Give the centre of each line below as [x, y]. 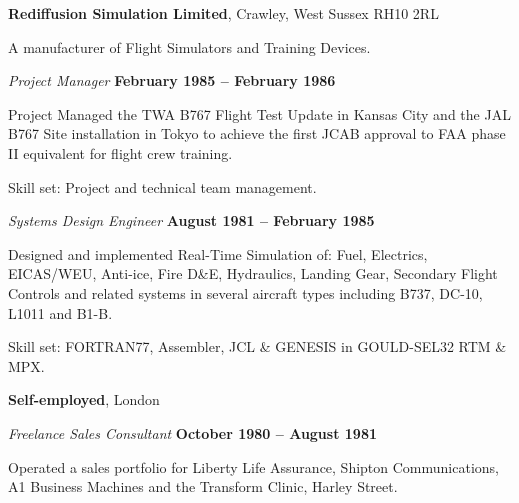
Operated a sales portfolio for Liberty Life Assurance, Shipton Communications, [254, 466]
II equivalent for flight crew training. [120, 152]
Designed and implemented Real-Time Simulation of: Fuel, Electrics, [218, 253]
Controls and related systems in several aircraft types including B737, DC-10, [245, 292]
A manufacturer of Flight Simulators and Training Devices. [189, 46]
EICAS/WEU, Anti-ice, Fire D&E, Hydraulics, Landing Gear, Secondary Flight [253, 273]
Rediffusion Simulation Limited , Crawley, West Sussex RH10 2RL [223, 13]
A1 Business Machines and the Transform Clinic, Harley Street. [203, 486]
